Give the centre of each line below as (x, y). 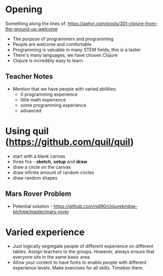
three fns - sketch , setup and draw (50, 161)
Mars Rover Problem (38, 194)
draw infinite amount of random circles (53, 172)
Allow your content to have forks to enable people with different (79, 262)
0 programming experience (49, 94)
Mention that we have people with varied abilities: (65, 89)
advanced (31, 110)
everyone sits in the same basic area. (52, 257)
